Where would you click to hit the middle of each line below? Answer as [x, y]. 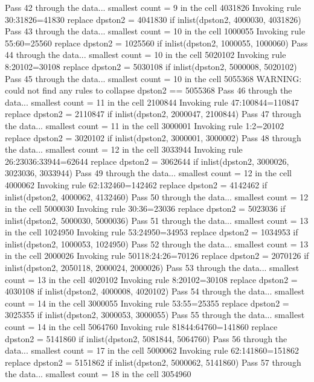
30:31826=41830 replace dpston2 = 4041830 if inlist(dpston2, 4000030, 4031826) [153, 19]
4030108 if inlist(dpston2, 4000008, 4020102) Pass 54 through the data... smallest [155, 291]
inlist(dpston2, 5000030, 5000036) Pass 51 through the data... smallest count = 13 [157, 220]
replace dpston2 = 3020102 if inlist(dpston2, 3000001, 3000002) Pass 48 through [153, 137]
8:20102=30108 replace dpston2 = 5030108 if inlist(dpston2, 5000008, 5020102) [151, 66]
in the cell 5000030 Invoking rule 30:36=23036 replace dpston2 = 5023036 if [145, 209]
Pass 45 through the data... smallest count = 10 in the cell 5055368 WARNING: [153, 78]
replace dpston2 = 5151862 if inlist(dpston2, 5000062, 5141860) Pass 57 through [153, 362]
